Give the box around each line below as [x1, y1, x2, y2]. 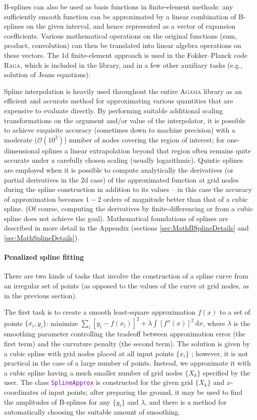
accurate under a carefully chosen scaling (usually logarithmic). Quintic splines [4, 155, 243, 165]
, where [203, 318, 225, 328]
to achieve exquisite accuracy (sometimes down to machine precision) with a [4, 125, 235, 135]
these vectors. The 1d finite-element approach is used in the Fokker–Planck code [4, 49, 248, 60]
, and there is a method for [145, 396, 227, 407]
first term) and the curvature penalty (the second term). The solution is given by [4, 338, 250, 348]
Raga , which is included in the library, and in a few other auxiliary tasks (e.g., [4, 59, 243, 70]
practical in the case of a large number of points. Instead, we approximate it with [4, 358, 251, 368]
